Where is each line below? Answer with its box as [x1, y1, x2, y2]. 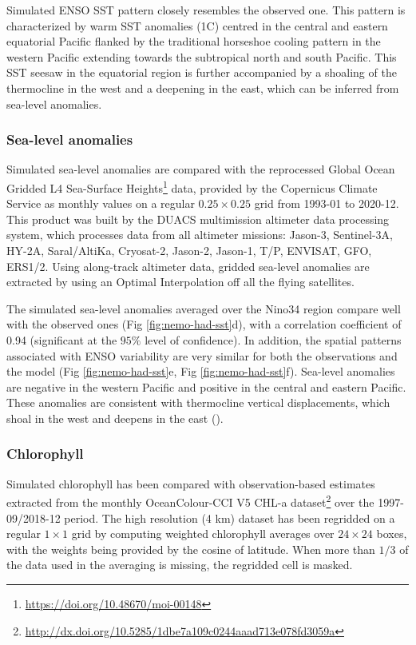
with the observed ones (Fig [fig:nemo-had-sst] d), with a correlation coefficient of [6, 316, 402, 332]
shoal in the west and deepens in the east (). [6, 409, 224, 426]
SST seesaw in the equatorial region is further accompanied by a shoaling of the [6, 64, 397, 81]
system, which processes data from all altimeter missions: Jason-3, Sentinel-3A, [6, 226, 393, 243]
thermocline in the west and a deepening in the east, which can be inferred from [6, 79, 399, 96]
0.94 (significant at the [6, 331, 117, 348]
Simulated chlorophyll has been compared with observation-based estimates [6, 475, 375, 492]
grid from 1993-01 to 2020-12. [254, 195, 399, 212]
